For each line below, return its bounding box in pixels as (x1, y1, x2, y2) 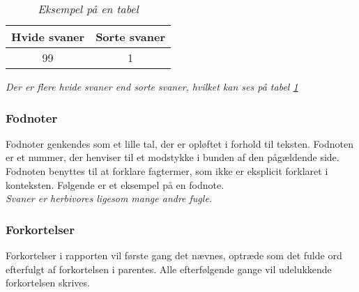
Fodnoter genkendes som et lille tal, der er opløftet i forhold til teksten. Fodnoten (6, 136, 353, 151)
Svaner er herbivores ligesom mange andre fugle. (6, 191, 213, 206)
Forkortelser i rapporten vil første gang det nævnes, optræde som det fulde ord (6, 248, 342, 262)
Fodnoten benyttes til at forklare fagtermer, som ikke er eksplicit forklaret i (6, 164, 328, 178)
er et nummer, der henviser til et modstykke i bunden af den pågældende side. (6, 150, 339, 164)
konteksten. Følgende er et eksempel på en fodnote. (6, 177, 224, 192)
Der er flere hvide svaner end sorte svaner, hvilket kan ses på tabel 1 (6, 79, 298, 93)
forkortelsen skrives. (6, 275, 90, 290)
